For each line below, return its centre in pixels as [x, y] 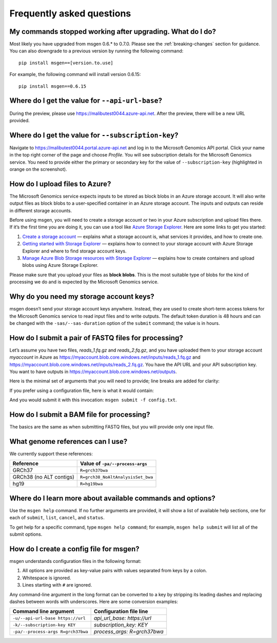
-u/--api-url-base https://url [49, 618]
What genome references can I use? [68, 441]
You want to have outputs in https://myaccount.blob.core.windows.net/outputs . [93, 372]
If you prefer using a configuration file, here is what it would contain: [82, 391]
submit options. [26, 534]
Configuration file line [121, 612]
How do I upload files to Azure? [60, 184]
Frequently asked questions [70, 13]
